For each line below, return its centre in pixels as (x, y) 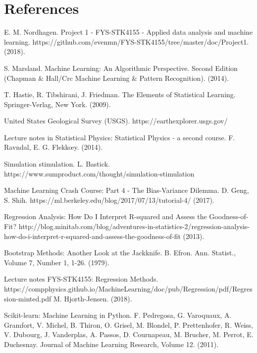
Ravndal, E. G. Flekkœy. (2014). (53, 147)
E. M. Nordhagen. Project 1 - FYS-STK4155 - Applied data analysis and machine (128, 32)
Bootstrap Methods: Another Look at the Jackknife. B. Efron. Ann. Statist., (120, 253)
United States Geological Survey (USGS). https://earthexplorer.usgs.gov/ (116, 121)
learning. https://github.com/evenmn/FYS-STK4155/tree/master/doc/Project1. (127, 41)
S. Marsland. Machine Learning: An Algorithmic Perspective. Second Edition (121, 68)
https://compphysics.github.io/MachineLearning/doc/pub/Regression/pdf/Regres (128, 289)
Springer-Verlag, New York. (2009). (57, 104)
